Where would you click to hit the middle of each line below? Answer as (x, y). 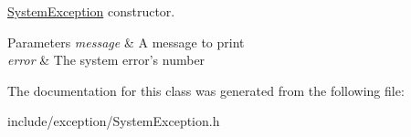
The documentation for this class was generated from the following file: (206, 90)
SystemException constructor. (91, 11)
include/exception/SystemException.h (114, 121)
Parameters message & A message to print (126, 42)
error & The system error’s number (106, 60)
